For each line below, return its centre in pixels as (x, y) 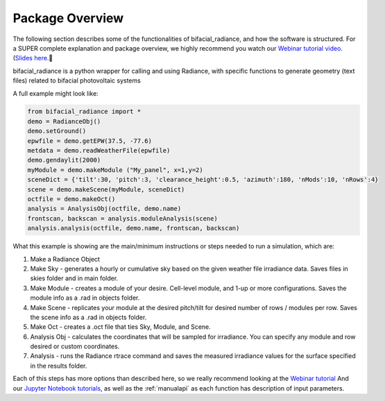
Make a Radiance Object (65, 259)
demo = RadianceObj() (64, 121)
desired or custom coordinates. (75, 346)
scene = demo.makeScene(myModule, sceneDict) (106, 189)
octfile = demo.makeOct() (71, 199)
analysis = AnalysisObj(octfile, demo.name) (104, 209)
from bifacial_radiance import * (84, 112)
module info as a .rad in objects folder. (85, 298)
